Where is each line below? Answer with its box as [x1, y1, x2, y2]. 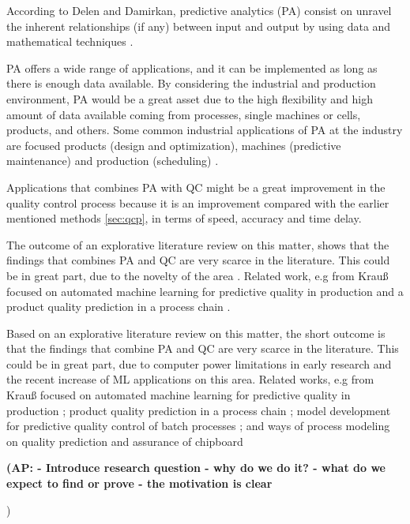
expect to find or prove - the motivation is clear [6, 475, 273, 492]
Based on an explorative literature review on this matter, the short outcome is [6, 324, 386, 341]
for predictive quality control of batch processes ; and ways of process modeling [6, 417, 390, 434]
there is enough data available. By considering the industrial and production [6, 75, 376, 92]
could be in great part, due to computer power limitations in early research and [6, 355, 392, 372]
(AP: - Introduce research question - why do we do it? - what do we [6, 459, 386, 476]
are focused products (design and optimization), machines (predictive [6, 137, 341, 153]
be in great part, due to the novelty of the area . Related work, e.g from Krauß [6, 267, 389, 283]
